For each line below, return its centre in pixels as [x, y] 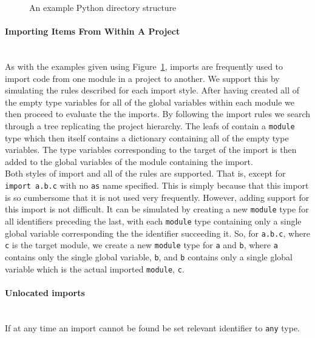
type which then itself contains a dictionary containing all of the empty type [147, 137]
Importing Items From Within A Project [93, 31]
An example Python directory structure [103, 7]
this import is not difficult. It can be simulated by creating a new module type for [157, 209]
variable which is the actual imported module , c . [95, 269]
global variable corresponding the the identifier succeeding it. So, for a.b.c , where [157, 233]
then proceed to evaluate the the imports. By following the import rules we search [158, 114]
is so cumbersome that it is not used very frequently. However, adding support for [157, 197]
